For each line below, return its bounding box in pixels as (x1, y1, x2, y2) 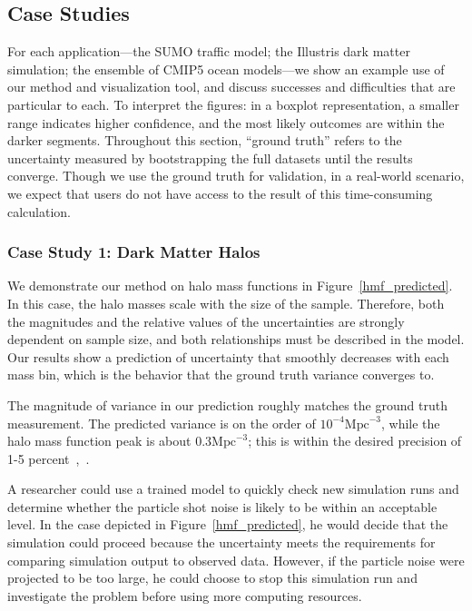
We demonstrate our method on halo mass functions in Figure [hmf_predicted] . (7, 276, 453, 295)
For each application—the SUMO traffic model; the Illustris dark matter (7, 42, 410, 61)
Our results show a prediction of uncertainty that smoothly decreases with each (7, 347, 449, 366)
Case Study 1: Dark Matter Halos (7, 241, 261, 263)
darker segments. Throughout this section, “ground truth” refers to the (7, 131, 402, 150)
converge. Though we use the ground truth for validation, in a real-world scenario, (7, 166, 465, 185)
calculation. (7, 202, 72, 221)
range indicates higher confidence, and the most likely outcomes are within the (7, 113, 445, 132)
